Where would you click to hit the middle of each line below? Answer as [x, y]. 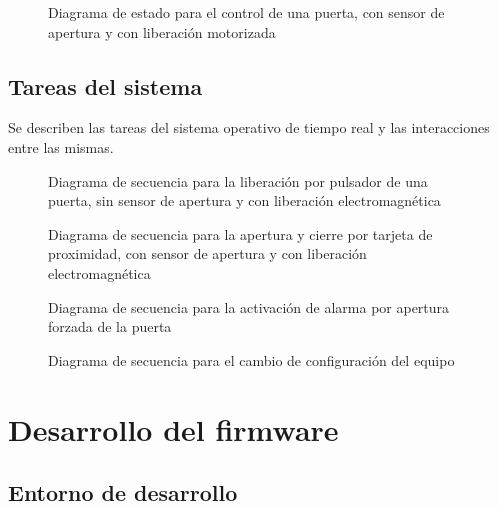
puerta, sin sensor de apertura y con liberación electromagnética [244, 200]
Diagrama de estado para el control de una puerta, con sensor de [246, 12]
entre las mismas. [61, 146]
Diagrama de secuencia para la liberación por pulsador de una [238, 180]
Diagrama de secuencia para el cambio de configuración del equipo [251, 359]
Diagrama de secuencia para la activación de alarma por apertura [249, 306]
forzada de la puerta [110, 326]
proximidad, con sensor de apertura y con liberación [207, 253]
